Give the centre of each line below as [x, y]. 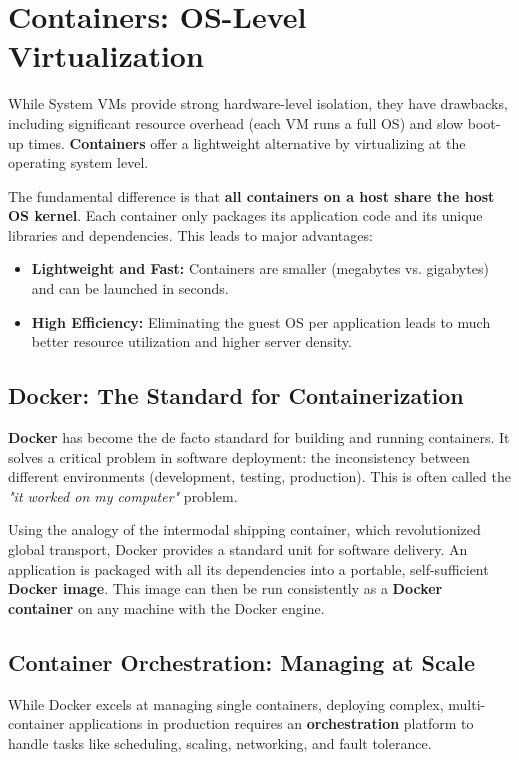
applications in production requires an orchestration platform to [271, 723]
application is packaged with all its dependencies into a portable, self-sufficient [248, 568]
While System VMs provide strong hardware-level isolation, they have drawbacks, [258, 103]
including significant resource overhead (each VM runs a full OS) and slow [236, 122]
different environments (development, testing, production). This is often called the [259, 476]
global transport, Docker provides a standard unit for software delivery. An [238, 549]
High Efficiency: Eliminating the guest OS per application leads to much [261, 321]
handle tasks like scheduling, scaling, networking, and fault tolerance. [220, 742]
